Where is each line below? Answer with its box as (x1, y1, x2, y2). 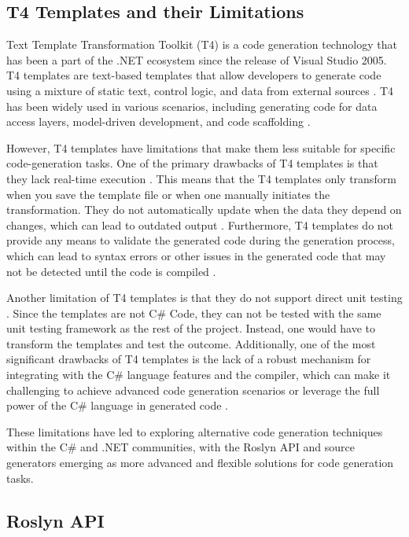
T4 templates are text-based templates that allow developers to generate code (6, 67, 381, 83)
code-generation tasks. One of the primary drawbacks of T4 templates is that (6, 155, 378, 171)
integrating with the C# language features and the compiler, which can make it (6, 366, 391, 383)
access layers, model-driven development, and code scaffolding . (6, 113, 311, 130)
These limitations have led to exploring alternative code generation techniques (6, 423, 383, 440)
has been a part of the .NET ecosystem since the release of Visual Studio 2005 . (6, 51, 387, 68)
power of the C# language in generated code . (6, 397, 229, 414)
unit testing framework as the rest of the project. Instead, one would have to (6, 320, 376, 337)
